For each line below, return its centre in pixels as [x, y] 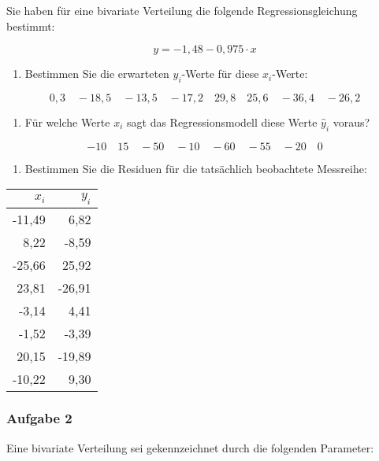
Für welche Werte [67, 122]
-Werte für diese [220, 74]
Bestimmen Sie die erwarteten [97, 74]
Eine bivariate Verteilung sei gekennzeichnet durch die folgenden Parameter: [190, 447]
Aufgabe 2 [39, 418]
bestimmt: [31, 26]
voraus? [351, 122]
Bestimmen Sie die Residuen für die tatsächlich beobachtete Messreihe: [196, 168]
